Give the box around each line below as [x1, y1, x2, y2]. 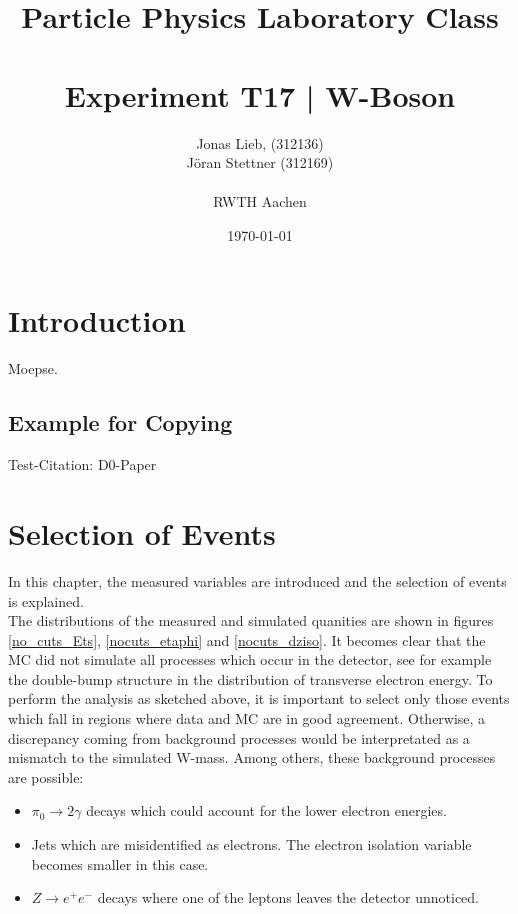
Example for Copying [8, 407, 233, 438]
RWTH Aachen [213, 191, 307, 212]
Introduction [8, 300, 186, 341]
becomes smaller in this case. [31, 853, 209, 874]
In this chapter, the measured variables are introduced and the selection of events [8, 570, 507, 591]
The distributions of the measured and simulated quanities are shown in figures [8, 610, 494, 631]
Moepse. [8, 358, 58, 379]
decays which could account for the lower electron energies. [86, 800, 447, 821]
